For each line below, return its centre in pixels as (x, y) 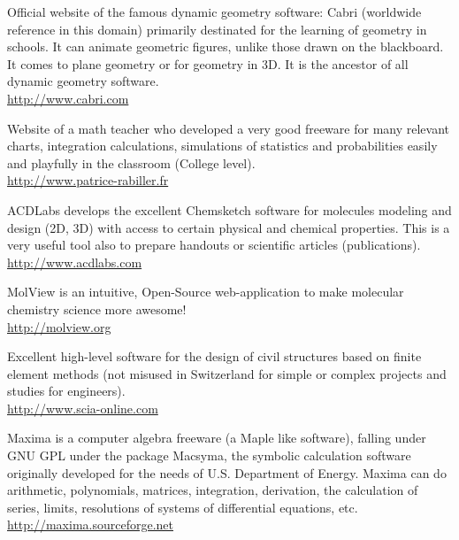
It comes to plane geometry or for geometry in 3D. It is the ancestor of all (208, 63)
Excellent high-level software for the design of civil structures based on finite (214, 356)
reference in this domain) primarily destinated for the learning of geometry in (217, 29)
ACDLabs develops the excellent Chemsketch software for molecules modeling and (229, 209)
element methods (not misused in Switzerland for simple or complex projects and (227, 373)
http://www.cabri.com (68, 98)
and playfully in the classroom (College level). (131, 162)
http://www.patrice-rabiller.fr (88, 180)
